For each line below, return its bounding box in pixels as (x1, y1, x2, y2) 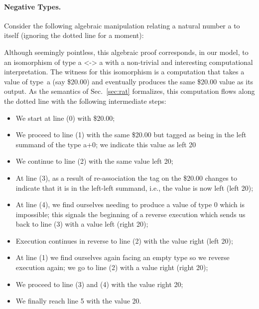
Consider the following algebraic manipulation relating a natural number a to (4, 20, 240, 30)
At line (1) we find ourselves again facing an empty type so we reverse (15, 252, 230, 263)
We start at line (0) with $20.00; (15, 112, 115, 123)
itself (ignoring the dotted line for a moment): (4, 30, 144, 40)
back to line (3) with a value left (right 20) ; (15, 219, 148, 229)
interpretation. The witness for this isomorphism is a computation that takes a (4, 66, 245, 77)
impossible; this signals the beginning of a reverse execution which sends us (15, 209, 246, 219)
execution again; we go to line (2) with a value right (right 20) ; (15, 262, 208, 273)
